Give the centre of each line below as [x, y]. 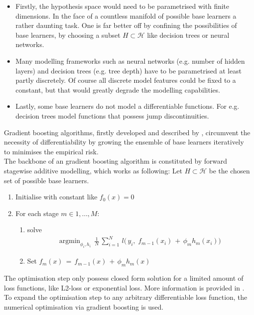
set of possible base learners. [47, 180]
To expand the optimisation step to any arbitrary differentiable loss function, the [126, 297]
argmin [70, 241]
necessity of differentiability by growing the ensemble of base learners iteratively [124, 142]
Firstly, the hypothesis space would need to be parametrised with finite [122, 6]
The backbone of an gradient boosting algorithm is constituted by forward [116, 161]
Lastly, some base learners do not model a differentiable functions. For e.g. [127, 106]
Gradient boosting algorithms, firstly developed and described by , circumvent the [127, 132]
